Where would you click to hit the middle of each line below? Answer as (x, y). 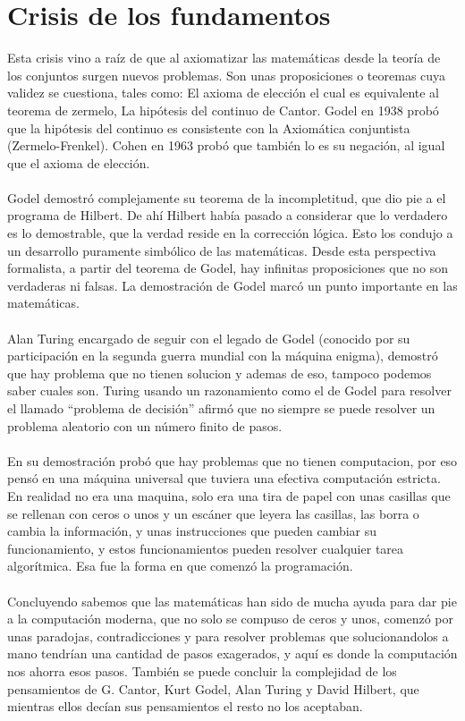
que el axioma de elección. (79, 162)
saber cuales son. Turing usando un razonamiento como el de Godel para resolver (229, 390)
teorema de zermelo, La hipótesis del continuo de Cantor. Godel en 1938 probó (223, 110)
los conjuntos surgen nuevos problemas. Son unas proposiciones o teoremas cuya (227, 75)
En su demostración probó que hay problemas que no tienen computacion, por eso (232, 460)
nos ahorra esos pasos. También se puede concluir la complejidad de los (202, 670)
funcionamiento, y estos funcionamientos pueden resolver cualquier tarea (206, 548)
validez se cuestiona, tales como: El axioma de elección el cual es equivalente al (224, 93)
